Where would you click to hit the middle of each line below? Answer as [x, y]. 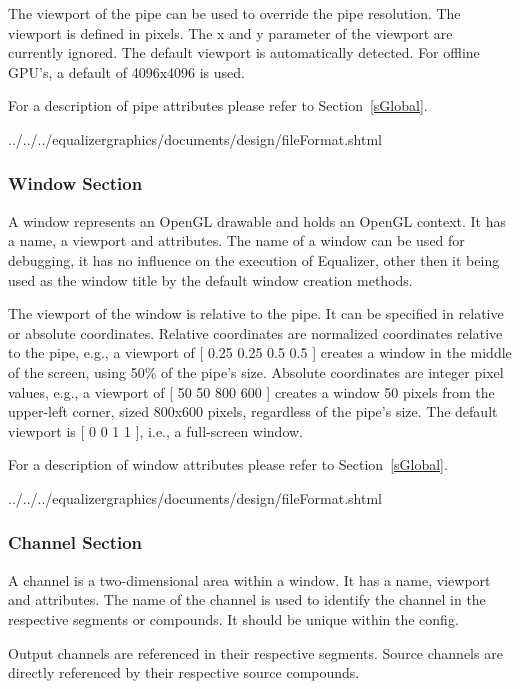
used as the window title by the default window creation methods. [210, 279]
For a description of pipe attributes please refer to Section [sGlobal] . [218, 105]
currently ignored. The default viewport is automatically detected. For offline [244, 52]
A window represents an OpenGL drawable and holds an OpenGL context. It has [257, 220]
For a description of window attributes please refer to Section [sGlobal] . [228, 464]
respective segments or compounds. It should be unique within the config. [233, 618]
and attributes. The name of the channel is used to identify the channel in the [247, 599]
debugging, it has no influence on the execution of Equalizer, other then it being [254, 259]
